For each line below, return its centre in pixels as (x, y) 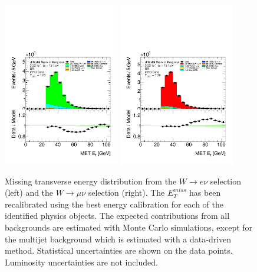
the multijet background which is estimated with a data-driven (118, 239)
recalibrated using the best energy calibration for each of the (114, 204)
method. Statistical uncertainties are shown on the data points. (119, 250)
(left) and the (29, 192)
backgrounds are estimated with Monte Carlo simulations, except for (129, 227)
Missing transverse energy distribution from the (91, 181)
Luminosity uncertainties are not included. (81, 262)
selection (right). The (126, 192)
